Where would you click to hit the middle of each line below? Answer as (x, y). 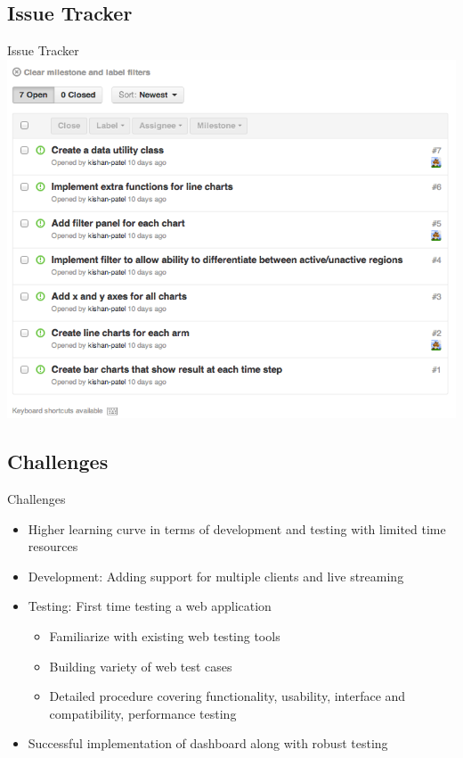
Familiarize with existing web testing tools (165, 636)
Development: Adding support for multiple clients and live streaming (216, 576)
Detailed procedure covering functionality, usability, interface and (227, 696)
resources (53, 546)
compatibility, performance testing (143, 713)
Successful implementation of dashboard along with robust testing (208, 743)
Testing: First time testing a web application (150, 606)
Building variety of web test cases (141, 666)
